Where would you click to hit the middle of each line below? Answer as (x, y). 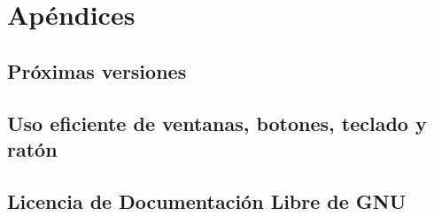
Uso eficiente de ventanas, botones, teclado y (217, 123)
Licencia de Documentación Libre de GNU (207, 201)
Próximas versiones (97, 70)
